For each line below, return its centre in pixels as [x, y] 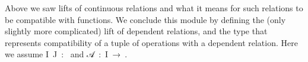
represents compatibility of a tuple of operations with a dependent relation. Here [151, 42]
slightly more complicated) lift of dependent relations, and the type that [136, 31]
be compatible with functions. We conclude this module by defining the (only [145, 19]
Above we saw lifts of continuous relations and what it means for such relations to [154, 8]
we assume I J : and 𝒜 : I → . [66, 54]
